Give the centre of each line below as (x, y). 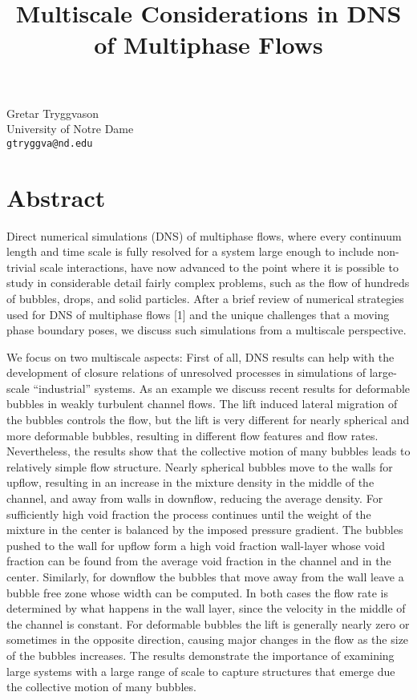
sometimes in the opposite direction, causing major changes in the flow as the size (208, 639)
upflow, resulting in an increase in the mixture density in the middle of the (190, 482)
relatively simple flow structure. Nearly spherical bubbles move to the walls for (200, 466)
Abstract (56, 197)
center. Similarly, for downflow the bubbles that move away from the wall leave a (205, 577)
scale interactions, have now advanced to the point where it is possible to (219, 267)
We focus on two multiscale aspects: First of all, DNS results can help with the (200, 356)
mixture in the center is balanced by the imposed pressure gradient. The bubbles (205, 530)
